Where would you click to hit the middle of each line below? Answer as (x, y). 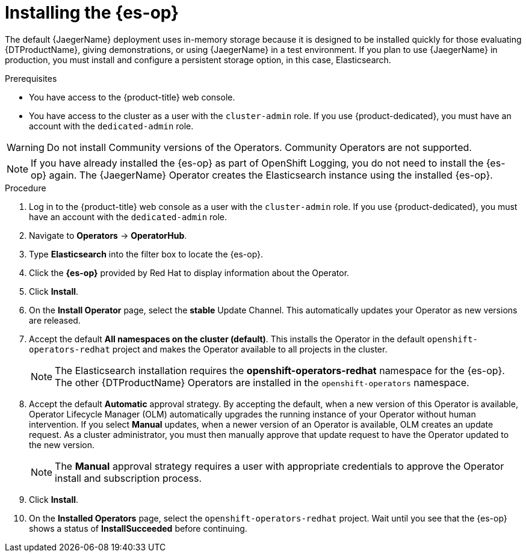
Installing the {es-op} (92, 13)
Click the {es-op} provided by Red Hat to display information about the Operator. (189, 272)
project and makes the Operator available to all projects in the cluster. (250, 349)
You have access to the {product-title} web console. (132, 97)
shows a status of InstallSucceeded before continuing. (138, 528)
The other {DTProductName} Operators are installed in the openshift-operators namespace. (262, 382)
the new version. (62, 445)
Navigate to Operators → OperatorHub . (108, 235)
